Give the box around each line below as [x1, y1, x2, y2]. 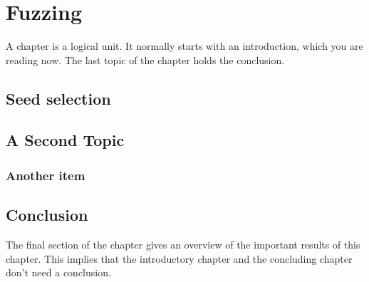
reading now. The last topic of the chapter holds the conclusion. [6, 52, 285, 67]
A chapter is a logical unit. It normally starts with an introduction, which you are [6, 38, 363, 53]
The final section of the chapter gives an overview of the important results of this [6, 236, 360, 251]
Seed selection [6, 87, 111, 109]
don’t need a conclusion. [6, 265, 111, 280]
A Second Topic [6, 129, 125, 151]
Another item [6, 166, 85, 184]
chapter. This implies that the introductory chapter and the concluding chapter [6, 251, 353, 266]
